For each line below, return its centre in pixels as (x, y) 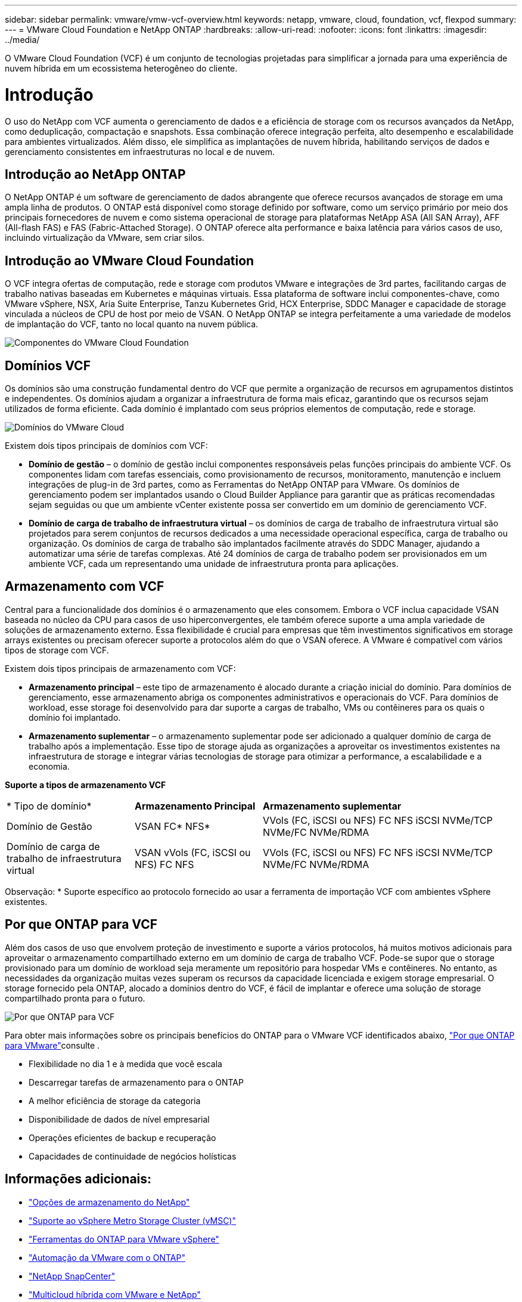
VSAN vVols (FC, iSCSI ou (193, 852)
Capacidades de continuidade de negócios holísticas (133, 1156)
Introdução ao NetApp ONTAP (95, 174)
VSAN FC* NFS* (173, 826)
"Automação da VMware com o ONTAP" (107, 1257)
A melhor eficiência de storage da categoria (115, 1100)
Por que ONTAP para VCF (81, 925)
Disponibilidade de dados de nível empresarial (119, 1119)
